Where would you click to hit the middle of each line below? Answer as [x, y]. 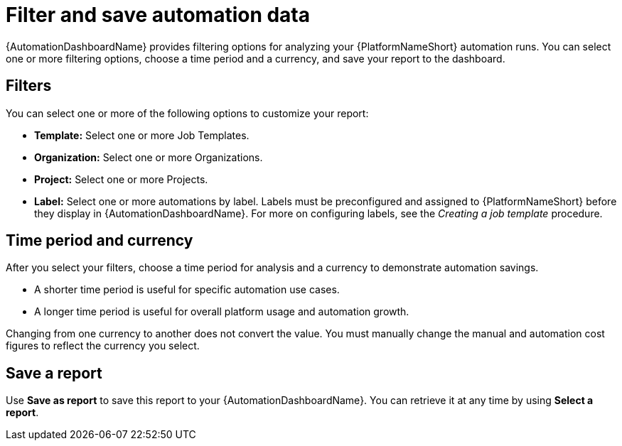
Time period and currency [100, 241]
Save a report [54, 373]
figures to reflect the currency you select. [103, 346]
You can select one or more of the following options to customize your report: [187, 113]
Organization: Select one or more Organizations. [149, 157]
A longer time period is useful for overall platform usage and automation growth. [222, 312]
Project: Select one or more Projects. [121, 179]
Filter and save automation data [158, 15]
